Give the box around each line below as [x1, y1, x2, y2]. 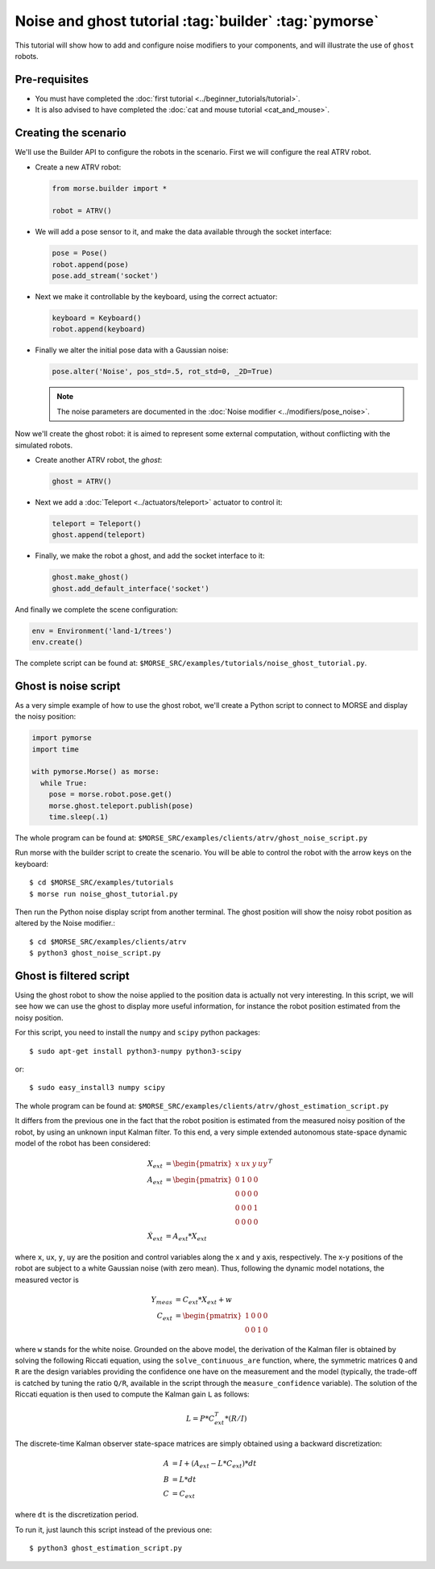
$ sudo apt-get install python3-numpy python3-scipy [29, 1047, 242, 1055]
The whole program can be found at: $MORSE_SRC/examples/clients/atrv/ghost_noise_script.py [14, 833, 368, 843]
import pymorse [31, 734, 92, 743]
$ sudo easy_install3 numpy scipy [29, 1083, 165, 1092]
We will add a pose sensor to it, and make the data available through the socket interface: [35, 227, 332, 237]
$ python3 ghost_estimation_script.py [29, 1543, 183, 1552]
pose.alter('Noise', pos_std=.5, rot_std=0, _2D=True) [52, 367, 273, 377]
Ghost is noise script [14, 679, 121, 693]
